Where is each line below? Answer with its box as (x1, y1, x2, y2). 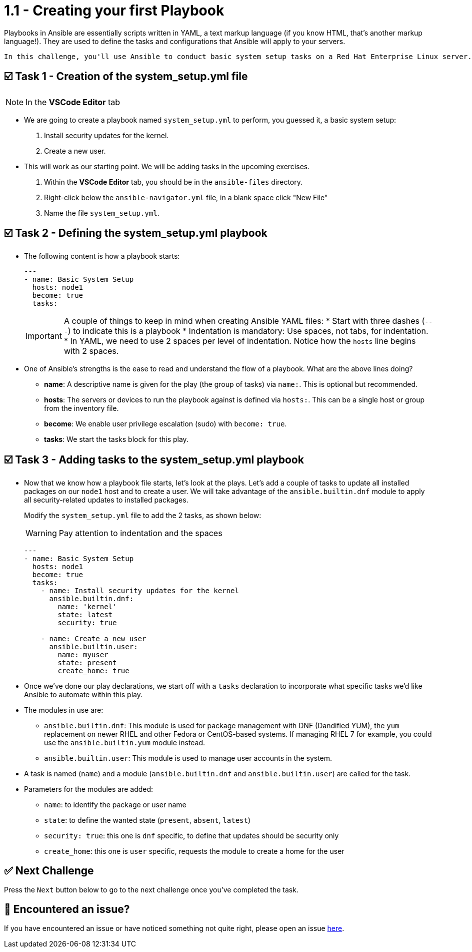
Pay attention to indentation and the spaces (58, 528, 222, 539)
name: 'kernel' (57, 603, 117, 611)
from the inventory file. (44, 404, 119, 413)
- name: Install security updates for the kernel (40, 587, 239, 595)
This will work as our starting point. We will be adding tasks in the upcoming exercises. (24, 162, 310, 171)
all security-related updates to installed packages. (24, 496, 188, 505)
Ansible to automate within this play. (24, 690, 142, 699)
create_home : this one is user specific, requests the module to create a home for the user (44, 847, 344, 856)
